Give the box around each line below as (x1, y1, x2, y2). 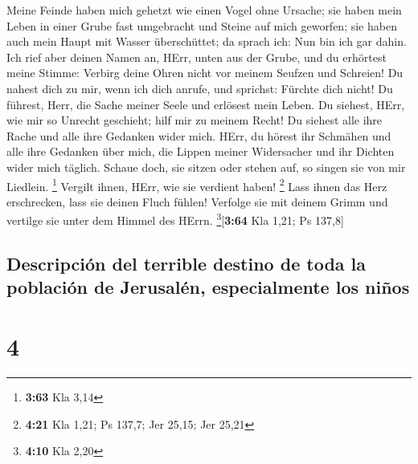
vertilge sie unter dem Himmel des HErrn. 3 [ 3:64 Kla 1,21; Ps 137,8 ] (6, 210, 344, 229)
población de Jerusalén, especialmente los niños (6, 275, 410, 299)
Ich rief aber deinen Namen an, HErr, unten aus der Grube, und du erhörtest (6, 48, 387, 65)
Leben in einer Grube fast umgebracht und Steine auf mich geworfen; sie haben (6, 17, 397, 34)
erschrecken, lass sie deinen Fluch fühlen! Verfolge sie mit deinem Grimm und (6, 193, 388, 210)
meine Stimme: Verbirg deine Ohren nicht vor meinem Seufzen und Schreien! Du (6, 64, 404, 81)
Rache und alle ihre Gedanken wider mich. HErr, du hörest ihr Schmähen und (6, 127, 391, 144)
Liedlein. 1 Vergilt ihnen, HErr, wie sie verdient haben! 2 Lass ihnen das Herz (6, 175, 387, 194)
